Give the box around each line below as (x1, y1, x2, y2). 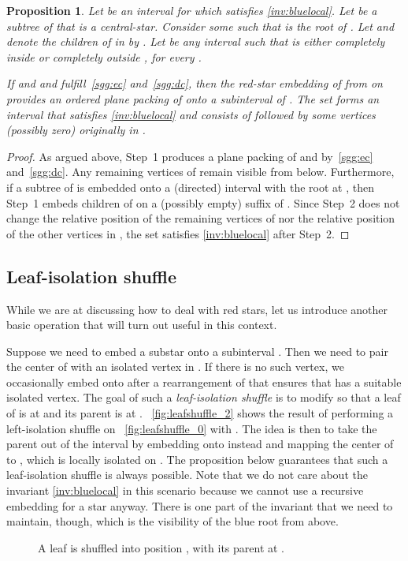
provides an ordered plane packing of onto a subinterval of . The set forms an (6, 90, 380, 107)
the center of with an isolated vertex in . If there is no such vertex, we (6, 358, 344, 375)
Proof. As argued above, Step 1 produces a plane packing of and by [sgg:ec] (6, 148, 373, 164)
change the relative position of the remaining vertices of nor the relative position (6, 210, 395, 226)
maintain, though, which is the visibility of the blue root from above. (6, 513, 339, 529)
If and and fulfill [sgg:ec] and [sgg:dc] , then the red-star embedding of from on (6, 75, 383, 92)
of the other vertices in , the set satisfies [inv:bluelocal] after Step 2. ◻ (6, 225, 350, 241)
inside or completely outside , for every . (6, 48, 202, 65)
